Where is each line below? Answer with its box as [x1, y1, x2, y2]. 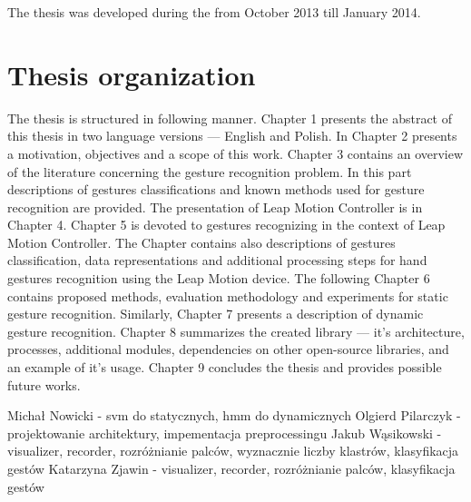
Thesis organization [7, 55, 256, 93]
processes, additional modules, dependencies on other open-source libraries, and [7, 340, 449, 359]
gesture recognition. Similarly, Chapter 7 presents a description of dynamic [7, 304, 424, 323]
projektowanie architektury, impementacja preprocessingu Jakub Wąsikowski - [7, 423, 442, 442]
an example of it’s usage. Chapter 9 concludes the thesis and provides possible [7, 358, 442, 377]
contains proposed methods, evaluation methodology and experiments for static [7, 286, 448, 305]
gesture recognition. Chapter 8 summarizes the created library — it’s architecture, [7, 321, 465, 340]
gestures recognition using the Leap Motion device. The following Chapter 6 [7, 269, 430, 288]
